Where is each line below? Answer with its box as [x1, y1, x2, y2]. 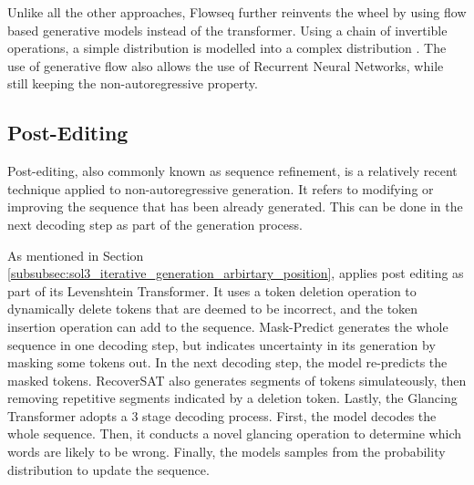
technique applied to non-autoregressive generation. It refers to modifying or [7, 179, 434, 198]
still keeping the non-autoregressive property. [7, 74, 258, 93]
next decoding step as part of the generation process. [7, 214, 303, 233]
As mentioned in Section [7, 245, 144, 264]
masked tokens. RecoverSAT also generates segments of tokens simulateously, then [7, 370, 467, 389]
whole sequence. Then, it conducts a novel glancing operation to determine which [7, 424, 461, 443]
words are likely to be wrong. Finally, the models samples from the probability [7, 442, 446, 461]
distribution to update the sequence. [7, 459, 210, 479]
